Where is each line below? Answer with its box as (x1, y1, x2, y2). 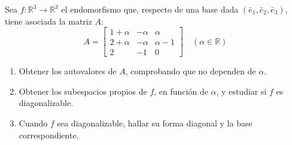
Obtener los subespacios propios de (19, 84, 147, 97)
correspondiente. (19, 128, 79, 141)
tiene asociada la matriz (5, 14, 92, 27)
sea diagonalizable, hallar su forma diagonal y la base (57, 117, 253, 129)
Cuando (19, 117, 48, 129)
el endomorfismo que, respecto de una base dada (61, 3, 239, 15)
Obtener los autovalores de (19, 65, 117, 77)
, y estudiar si (216, 84, 267, 97)
